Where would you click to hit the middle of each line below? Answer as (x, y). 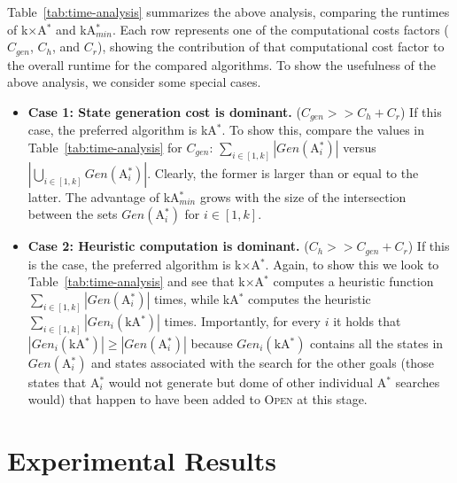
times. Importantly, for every (242, 320)
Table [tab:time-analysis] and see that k (136, 281)
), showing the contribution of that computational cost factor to (271, 47)
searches (418, 382)
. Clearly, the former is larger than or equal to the (283, 172)
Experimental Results (142, 460)
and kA (76, 29)
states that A (64, 382)
